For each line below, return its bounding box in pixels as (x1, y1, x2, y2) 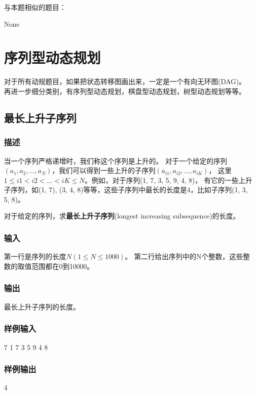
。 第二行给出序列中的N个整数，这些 (125, 251, 243, 262)
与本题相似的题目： (4, 2, 66, 12)
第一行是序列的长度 (4, 251, 66, 262)
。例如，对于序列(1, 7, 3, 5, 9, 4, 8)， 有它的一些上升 (84, 175, 253, 185)
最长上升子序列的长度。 (4, 301, 80, 311)
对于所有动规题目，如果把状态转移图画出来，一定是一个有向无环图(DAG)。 (4, 76, 246, 87)
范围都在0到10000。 (31, 261, 94, 271)
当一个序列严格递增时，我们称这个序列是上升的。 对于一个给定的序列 (4, 155, 227, 166)
